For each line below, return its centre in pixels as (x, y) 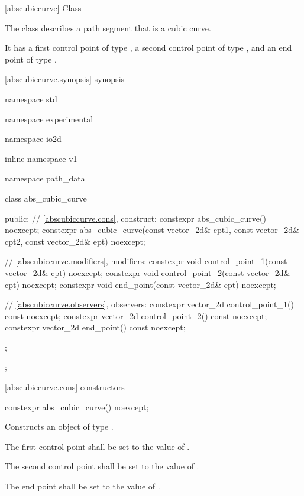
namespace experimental (49, 119)
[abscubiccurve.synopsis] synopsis (65, 79)
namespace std (31, 98)
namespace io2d (33, 139)
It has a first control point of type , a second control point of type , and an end (148, 48)
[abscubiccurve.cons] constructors (65, 387)
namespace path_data (45, 178)
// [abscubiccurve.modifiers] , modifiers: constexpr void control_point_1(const (146, 261)
